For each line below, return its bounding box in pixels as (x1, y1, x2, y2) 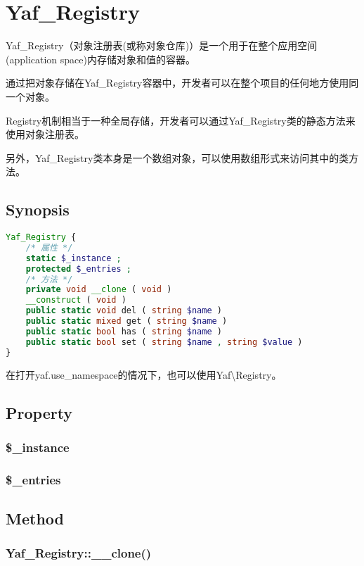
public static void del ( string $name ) (25, 306, 222, 316)
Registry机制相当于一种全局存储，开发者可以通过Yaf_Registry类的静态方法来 (6, 113, 356, 127)
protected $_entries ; (25, 263, 132, 274)
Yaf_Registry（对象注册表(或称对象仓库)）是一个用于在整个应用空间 (6, 38, 318, 53)
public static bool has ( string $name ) (25, 326, 222, 337)
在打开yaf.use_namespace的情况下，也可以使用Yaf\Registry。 (6, 367, 282, 382)
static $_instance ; (25, 253, 122, 263)
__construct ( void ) (25, 295, 126, 306)
